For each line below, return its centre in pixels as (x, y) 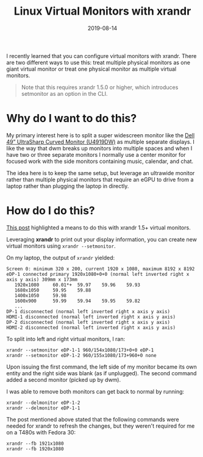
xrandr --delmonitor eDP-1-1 (43, 408)
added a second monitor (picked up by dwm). (64, 380)
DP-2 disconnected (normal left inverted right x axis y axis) (88, 322)
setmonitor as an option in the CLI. (64, 93)
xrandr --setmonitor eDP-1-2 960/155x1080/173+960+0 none (81, 355)
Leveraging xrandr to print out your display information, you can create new (101, 239)
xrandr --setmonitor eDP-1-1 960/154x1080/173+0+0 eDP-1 (80, 350)
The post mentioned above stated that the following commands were (93, 419)
